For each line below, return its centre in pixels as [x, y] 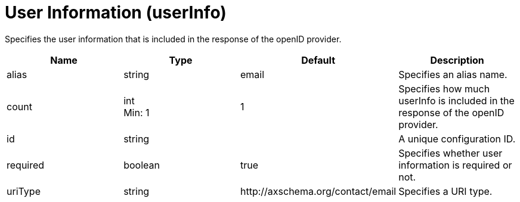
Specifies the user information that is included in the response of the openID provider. [173, 39]
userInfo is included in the [456, 100]
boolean [142, 165]
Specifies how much [444, 88]
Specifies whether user [451, 153]
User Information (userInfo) [116, 13]
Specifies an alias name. [453, 74]
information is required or [455, 165]
